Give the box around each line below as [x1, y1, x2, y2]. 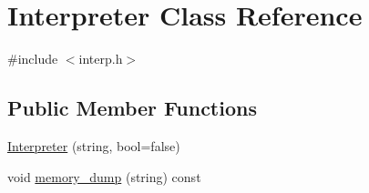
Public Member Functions [7, 94, 257, 122]
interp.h [78, 49, 123, 68]
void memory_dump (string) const [7, 167, 201, 186]
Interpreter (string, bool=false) [7, 136, 180, 155]
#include [7, 49, 58, 68]
